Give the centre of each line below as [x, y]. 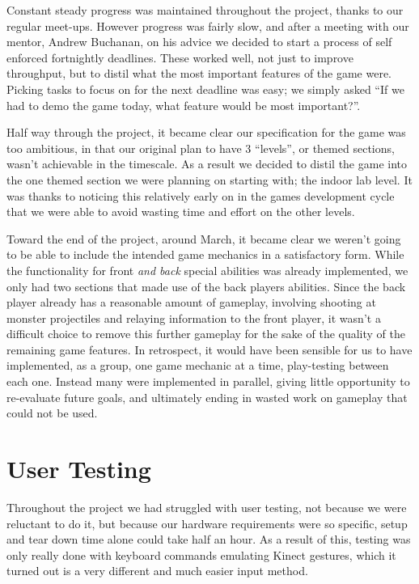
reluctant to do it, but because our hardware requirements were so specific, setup [207, 523]
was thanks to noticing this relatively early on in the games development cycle [201, 195]
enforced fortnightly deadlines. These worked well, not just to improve [180, 57]
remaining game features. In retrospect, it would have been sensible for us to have [209, 349]
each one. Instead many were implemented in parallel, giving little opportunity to [208, 381]
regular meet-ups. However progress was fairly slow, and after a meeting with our [208, 25]
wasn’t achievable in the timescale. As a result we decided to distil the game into [207, 164]
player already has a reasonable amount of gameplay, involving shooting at [191, 302]
